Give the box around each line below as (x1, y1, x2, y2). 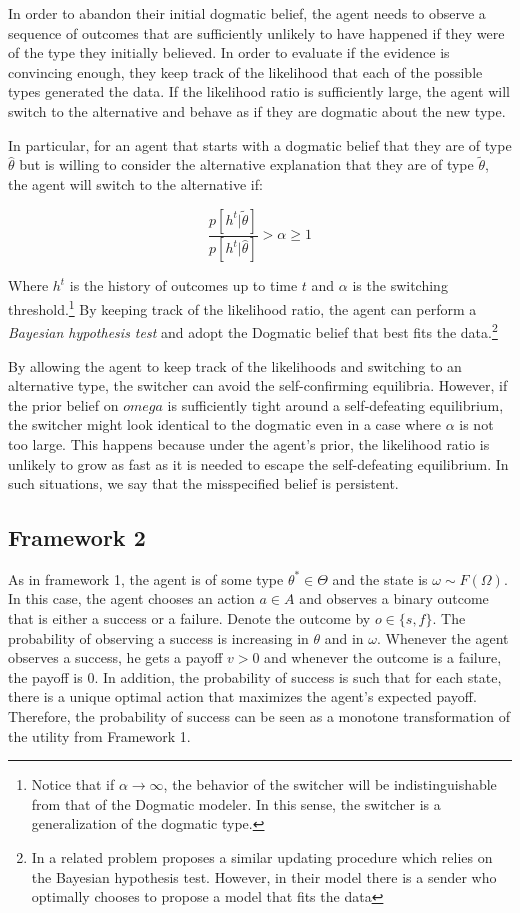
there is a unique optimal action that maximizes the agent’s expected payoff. (8, 686, 477, 707)
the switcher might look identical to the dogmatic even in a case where (8, 414, 442, 435)
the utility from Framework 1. (8, 725, 191, 746)
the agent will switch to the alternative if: (8, 173, 263, 194)
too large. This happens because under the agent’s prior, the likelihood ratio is (8, 433, 490, 454)
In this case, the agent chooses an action (8, 588, 255, 609)
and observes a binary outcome (299, 588, 489, 609)
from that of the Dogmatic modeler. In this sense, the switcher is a (31, 793, 441, 814)
